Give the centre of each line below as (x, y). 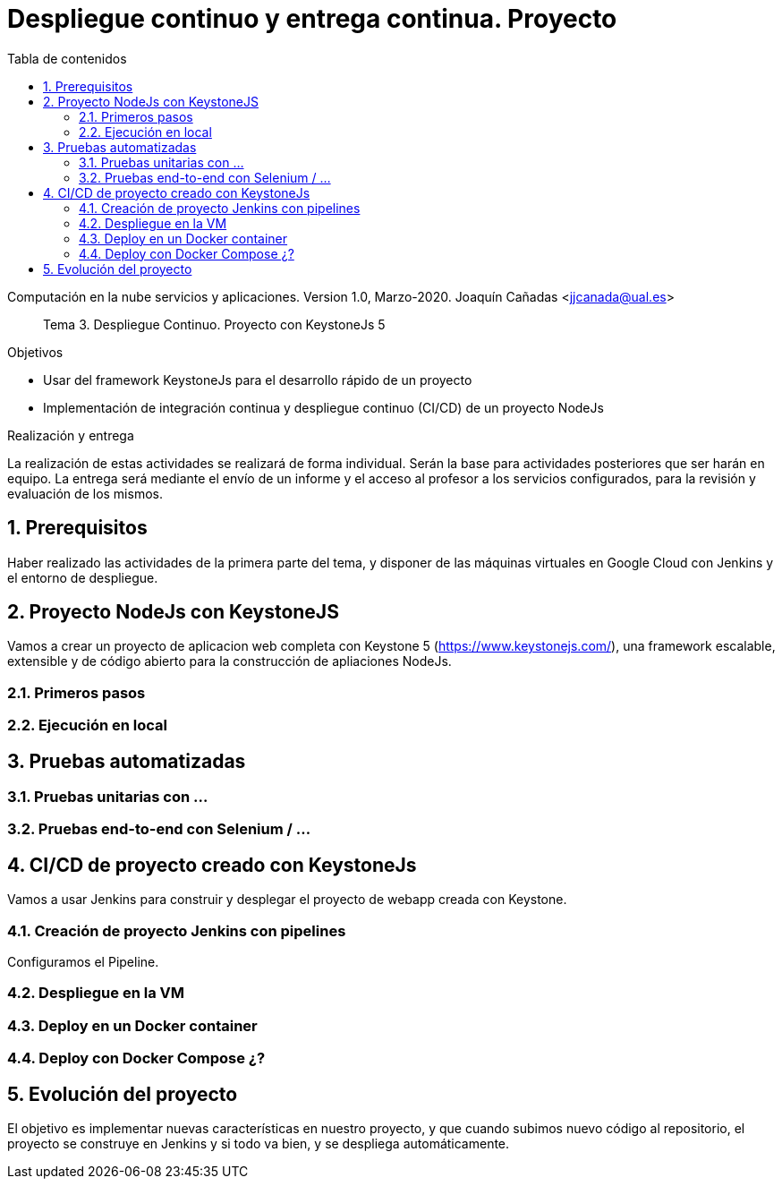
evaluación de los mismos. (85, 493)
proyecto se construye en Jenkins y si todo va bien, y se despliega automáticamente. (259, 1143)
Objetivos (35, 352)
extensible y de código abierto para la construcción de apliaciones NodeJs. (229, 661)
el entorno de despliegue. (83, 577)
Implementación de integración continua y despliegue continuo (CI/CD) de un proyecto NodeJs (323, 407)
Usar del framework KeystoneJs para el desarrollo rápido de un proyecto (258, 380)
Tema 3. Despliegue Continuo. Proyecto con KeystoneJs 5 (214, 324)
